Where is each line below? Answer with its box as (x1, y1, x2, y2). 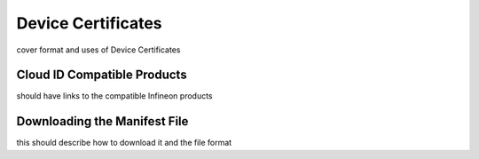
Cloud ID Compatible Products (16, 68, 187, 83)
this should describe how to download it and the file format (16, 138, 232, 148)
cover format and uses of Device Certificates (16, 44, 181, 55)
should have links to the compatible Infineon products (16, 91, 213, 101)
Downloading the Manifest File (16, 114, 189, 129)
